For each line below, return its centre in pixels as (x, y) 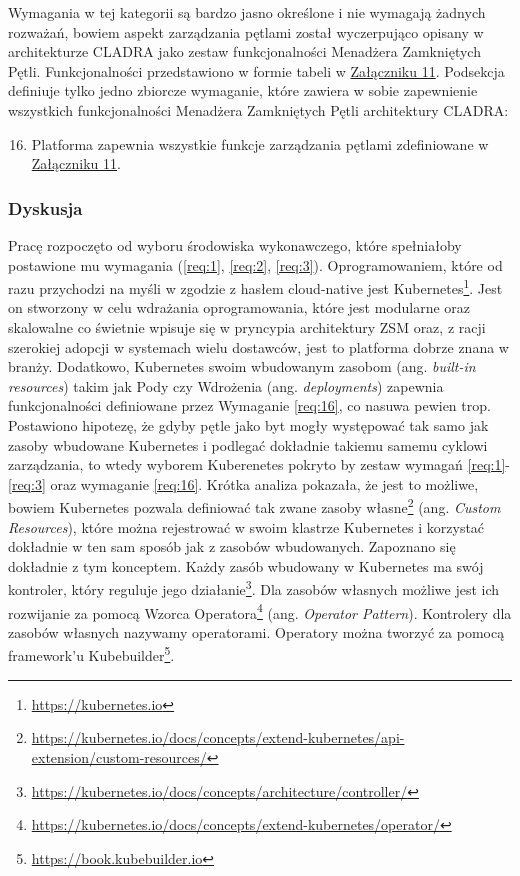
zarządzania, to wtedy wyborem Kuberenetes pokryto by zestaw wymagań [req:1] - (259, 464)
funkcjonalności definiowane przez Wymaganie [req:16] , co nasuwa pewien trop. (249, 405)
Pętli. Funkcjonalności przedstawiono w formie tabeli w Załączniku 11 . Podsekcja (256, 70)
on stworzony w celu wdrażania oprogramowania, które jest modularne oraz (239, 307)
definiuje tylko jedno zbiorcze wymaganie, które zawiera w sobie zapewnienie (243, 90)
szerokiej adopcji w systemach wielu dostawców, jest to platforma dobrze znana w (258, 346)
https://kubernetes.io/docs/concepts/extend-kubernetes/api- (218, 737)
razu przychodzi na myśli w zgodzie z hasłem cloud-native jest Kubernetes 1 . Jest (255, 286)
